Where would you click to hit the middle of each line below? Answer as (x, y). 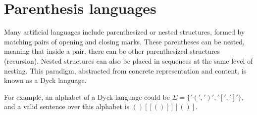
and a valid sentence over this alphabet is (67, 106)
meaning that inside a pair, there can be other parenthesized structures (112, 51)
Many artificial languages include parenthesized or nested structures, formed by (125, 32)
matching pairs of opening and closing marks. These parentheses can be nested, (124, 41)
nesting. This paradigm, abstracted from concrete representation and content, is (125, 70)
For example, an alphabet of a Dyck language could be (87, 96)
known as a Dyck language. (45, 80)
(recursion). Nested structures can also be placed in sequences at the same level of (128, 60)
